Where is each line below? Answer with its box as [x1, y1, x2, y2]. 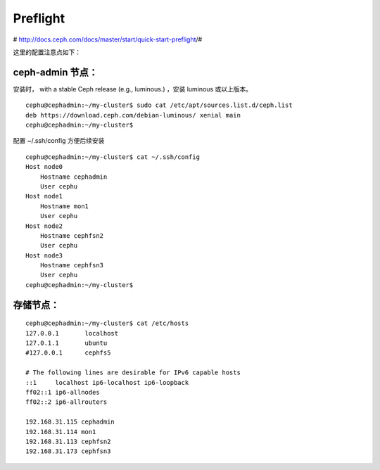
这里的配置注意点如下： [13, 48, 81, 56]
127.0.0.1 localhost [25, 329, 119, 337]
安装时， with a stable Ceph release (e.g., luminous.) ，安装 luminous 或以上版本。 [13, 84, 253, 93]
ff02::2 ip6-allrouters [25, 398, 108, 406]
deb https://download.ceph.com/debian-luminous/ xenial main [25, 111, 241, 119]
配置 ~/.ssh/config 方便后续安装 [13, 136, 105, 145]
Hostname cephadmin [39, 172, 108, 181]
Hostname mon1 [39, 202, 89, 210]
